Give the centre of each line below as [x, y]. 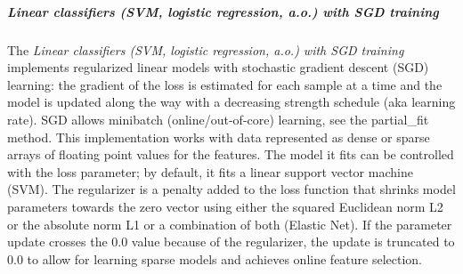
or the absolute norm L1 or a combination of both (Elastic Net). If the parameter [230, 224]
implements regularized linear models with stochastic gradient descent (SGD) [218, 67]
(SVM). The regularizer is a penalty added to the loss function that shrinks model [231, 189]
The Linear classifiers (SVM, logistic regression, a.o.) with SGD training [206, 49]
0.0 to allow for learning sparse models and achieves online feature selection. [215, 258]
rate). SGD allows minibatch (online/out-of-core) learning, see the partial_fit [218, 119]
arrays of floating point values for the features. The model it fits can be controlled [231, 154]
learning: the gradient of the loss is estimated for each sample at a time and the [225, 84]
